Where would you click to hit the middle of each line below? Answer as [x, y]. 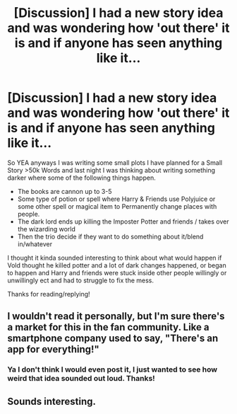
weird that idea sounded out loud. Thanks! [81, 379]
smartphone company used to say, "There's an [113, 339]
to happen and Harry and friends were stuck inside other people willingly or [117, 272]
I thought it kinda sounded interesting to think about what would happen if [115, 258]
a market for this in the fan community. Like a [108, 327]
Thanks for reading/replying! [49, 294]
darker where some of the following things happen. [82, 178]
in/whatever [35, 244]
